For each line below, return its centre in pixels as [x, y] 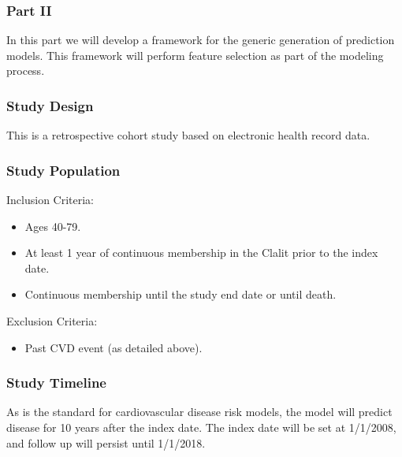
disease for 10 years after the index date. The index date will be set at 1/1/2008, [201, 427]
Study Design [50, 105]
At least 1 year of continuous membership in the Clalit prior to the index [201, 253]
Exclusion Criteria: [52, 321]
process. [26, 71]
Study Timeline [56, 383]
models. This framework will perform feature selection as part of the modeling [195, 55]
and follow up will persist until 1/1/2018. [106, 442]
